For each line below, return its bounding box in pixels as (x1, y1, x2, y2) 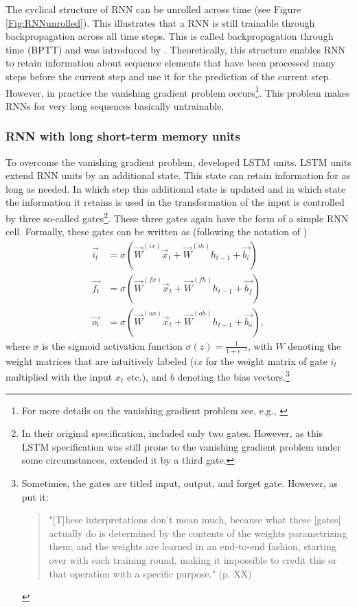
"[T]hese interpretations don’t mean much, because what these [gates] (49, 512, 341, 527)
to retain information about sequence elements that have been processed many (5, 56, 336, 70)
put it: (21, 489, 49, 503)
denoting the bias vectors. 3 (177, 368, 290, 384)
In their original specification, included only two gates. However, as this (21, 426, 323, 440)
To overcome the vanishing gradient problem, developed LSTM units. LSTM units (5, 154, 352, 169)
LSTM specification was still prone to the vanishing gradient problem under (21, 439, 341, 453)
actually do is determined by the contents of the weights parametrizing (49, 525, 347, 540)
